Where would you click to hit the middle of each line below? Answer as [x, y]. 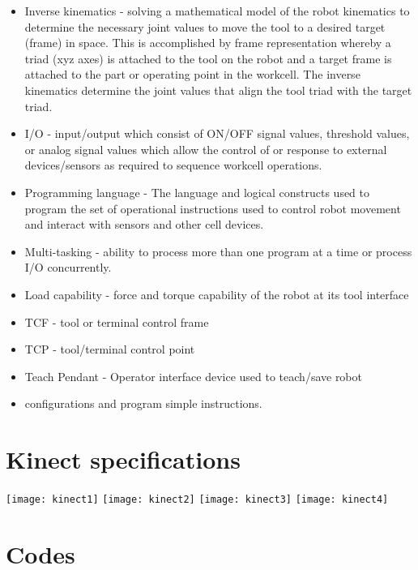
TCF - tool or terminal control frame [117, 321]
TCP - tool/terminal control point [110, 349]
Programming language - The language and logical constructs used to [197, 192]
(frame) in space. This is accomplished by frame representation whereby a [208, 43]
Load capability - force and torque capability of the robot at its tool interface [217, 294]
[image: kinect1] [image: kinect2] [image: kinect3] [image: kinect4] [197, 499]
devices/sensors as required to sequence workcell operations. [173, 165]
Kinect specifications [123, 459]
